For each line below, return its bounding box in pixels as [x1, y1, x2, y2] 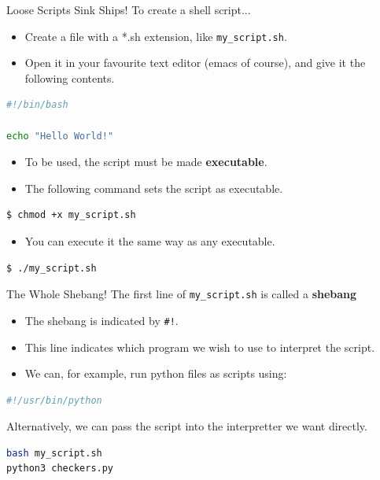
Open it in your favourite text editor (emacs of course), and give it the [24, 54, 366, 71]
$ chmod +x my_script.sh [6, 209, 136, 221]
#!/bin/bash [6, 99, 68, 111]
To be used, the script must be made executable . [24, 153, 267, 170]
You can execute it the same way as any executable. [24, 233, 275, 249]
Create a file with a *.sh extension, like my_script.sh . [24, 28, 287, 44]
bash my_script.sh [6, 447, 102, 459]
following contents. [24, 69, 115, 86]
